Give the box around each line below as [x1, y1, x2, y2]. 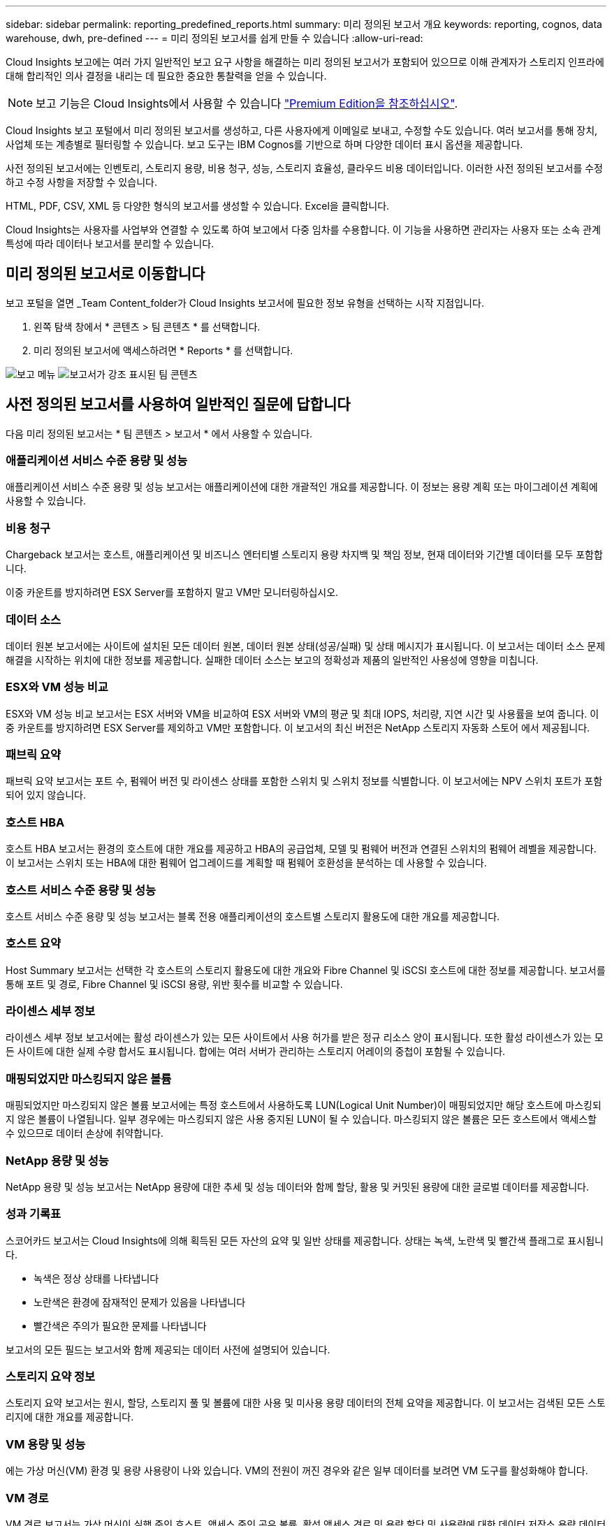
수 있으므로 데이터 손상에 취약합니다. [6, 1127, 163, 1140]
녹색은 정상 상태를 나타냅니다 [34, 1272, 159, 1284]
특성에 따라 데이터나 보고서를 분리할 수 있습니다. [6, 238, 214, 249]
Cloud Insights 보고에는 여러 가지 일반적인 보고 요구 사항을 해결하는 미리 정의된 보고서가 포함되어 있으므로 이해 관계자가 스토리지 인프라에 [6, 56, 604, 68]
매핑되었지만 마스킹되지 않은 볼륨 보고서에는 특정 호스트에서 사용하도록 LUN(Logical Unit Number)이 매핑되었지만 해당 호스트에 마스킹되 [6, 1099, 602, 1112]
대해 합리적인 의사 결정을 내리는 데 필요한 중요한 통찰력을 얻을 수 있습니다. [6, 70, 327, 82]
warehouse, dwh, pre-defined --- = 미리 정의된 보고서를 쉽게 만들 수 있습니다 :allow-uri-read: [6, 32, 423, 44]
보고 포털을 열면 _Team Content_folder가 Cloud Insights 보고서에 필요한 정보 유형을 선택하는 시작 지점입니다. [6, 296, 484, 309]
